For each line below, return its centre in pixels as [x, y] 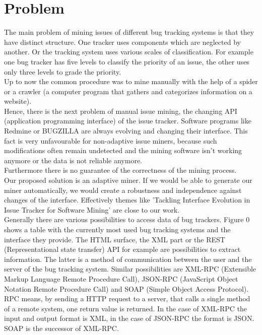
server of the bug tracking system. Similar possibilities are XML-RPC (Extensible [130, 269]
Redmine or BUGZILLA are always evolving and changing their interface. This [126, 131]
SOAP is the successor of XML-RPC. [61, 328]
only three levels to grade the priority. [63, 71]
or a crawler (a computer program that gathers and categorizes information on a [128, 91]
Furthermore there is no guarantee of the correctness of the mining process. [120, 170]
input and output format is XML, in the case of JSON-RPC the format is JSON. [129, 318]
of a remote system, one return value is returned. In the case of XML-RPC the [126, 308]
